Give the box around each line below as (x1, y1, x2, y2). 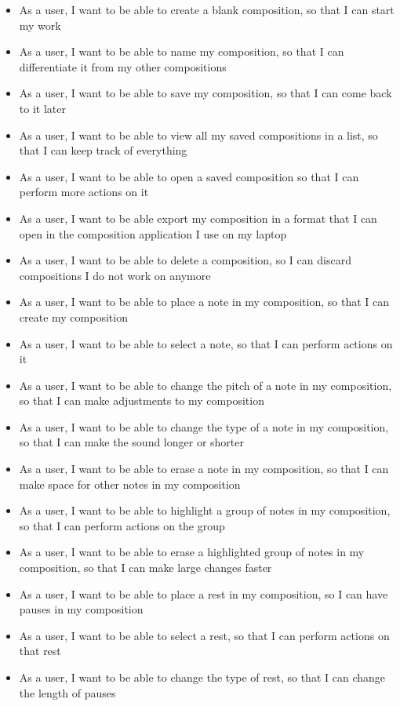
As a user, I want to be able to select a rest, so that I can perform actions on (19, 627, 390, 643)
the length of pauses (19, 684, 116, 701)
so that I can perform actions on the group (19, 517, 225, 533)
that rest (19, 642, 61, 659)
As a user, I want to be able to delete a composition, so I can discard (19, 252, 351, 268)
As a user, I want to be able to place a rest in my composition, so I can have (19, 585, 388, 602)
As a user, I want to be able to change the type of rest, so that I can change (19, 669, 385, 685)
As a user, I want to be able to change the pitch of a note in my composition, (19, 377, 392, 393)
